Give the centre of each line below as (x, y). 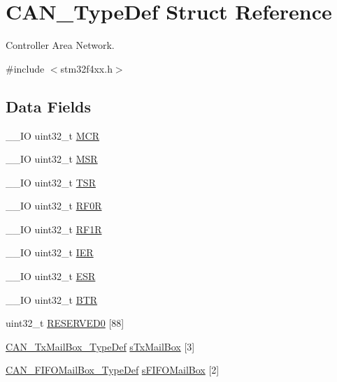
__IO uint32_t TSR (51, 182)
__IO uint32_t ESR (51, 276)
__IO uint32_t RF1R (54, 229)
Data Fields (49, 106)
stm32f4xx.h (86, 68)
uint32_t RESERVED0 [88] (65, 323)
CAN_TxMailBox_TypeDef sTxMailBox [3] (100, 346)
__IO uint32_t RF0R (54, 206)
